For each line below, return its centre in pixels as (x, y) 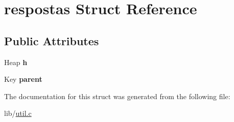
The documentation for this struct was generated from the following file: (117, 96)
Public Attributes (52, 40)
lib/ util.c (18, 113)
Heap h (16, 62)
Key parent (23, 79)
